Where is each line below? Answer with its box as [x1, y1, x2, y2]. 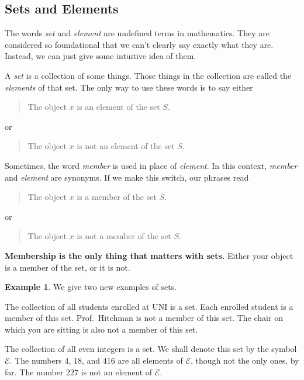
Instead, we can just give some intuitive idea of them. [5, 50, 196, 62]
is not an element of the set [77, 140, 175, 152]
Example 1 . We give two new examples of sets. [5, 281, 177, 293]
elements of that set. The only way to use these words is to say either [5, 81, 253, 93]
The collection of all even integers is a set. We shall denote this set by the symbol [5, 343, 297, 355]
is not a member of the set [77, 230, 171, 242]
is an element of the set [77, 101, 160, 113]
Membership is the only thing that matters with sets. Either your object [5, 249, 293, 261]
